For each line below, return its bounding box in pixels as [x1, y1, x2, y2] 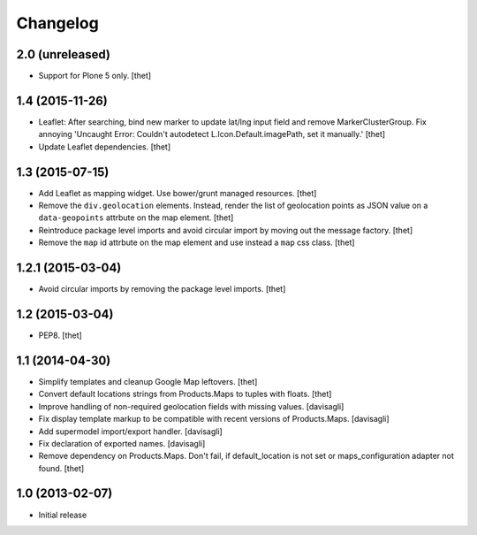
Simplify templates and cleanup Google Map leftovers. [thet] [38, 376, 258, 386]
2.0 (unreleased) [16, 47, 110, 62]
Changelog [16, 13, 99, 33]
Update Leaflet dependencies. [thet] [38, 141, 171, 152]
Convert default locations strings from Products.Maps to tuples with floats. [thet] [38, 389, 332, 400]
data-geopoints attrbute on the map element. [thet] [38, 212, 234, 223]
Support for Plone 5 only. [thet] [38, 71, 152, 81]
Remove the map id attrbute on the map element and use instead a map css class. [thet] [38, 237, 355, 248]
